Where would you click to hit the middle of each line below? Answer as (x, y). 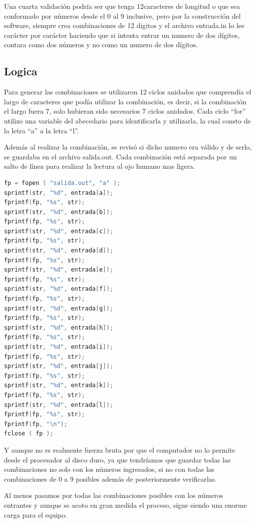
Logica (21, 71)
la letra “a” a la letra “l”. (42, 130)
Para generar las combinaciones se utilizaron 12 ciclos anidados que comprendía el (128, 92)
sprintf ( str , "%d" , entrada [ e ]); (59, 270)
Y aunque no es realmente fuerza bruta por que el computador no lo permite (120, 449)
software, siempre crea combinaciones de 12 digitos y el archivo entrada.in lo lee (124, 25)
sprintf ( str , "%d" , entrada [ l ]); (59, 405)
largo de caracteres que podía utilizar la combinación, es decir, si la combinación (125, 101)
